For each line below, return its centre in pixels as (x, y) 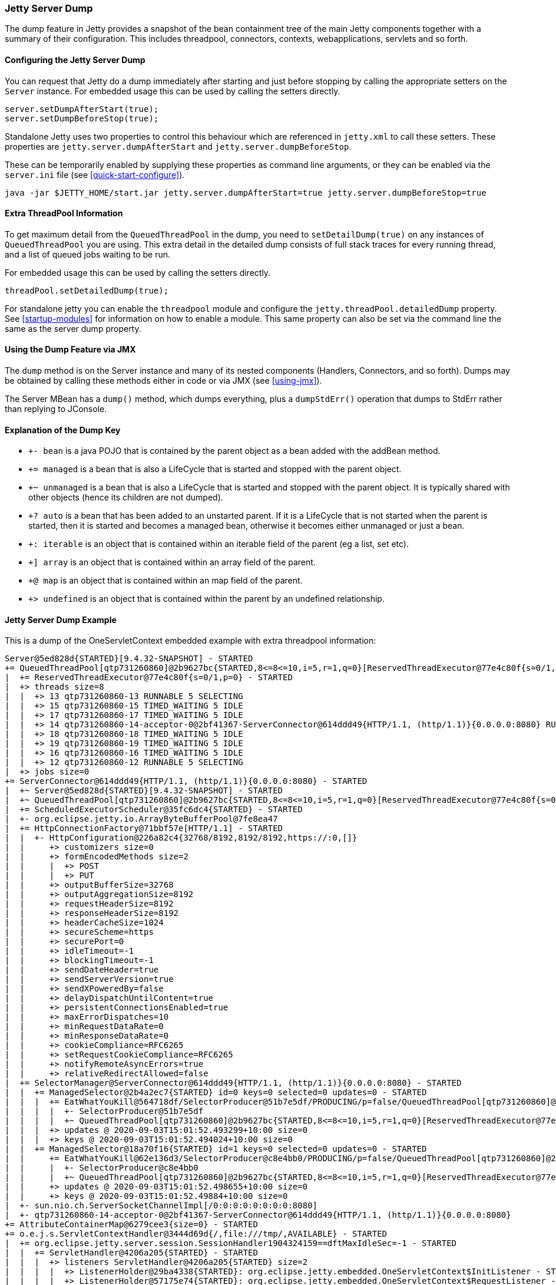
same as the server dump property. (73, 328)
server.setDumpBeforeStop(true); (82, 118)
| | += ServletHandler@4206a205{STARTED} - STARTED (131, 1253)
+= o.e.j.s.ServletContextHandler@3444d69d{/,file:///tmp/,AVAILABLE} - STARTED (196, 1234)
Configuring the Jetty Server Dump (75, 60)
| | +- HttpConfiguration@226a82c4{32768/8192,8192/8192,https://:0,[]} (181, 838)
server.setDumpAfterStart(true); (82, 109)
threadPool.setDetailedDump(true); (87, 290)
